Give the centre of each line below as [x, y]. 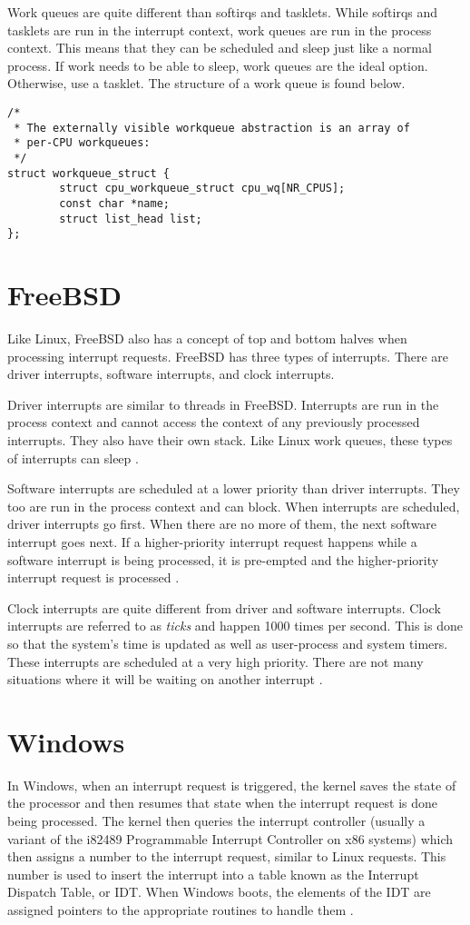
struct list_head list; [131, 219]
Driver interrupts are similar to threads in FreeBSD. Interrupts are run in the [223, 404]
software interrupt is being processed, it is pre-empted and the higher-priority [223, 559]
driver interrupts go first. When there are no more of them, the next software [222, 524]
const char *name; [114, 203]
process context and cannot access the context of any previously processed [214, 422]
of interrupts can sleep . [73, 458]
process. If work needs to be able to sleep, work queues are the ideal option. [218, 65]
